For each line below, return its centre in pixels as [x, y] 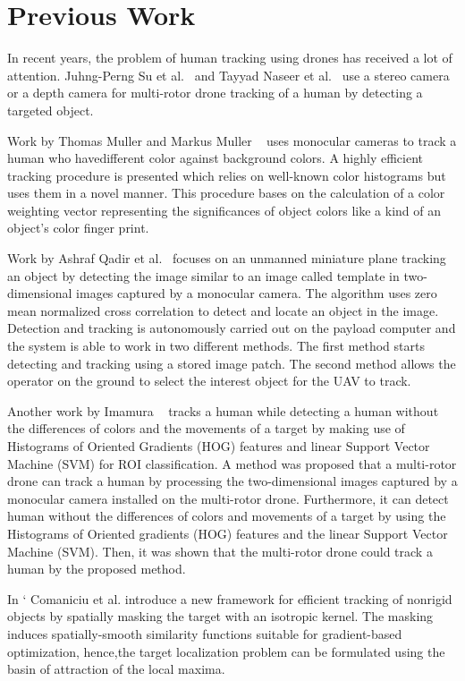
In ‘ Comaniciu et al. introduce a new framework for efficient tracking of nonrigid [230, 598]
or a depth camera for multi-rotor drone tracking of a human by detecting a [215, 93]
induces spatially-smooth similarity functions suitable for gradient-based [205, 633]
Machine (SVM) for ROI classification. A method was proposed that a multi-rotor [232, 463]
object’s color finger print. [78, 228]
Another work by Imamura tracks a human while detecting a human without [223, 410]
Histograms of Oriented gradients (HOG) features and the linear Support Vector [228, 533]
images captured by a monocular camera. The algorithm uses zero [257, 293]
